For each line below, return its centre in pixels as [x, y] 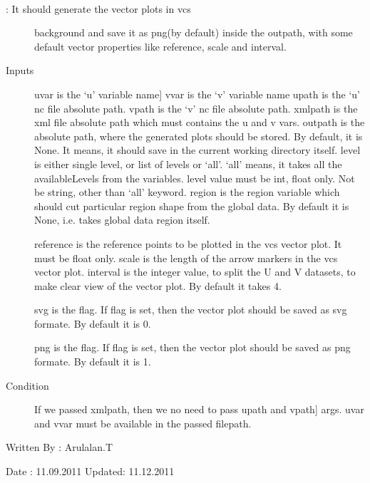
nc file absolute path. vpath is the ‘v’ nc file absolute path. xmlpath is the [196, 108]
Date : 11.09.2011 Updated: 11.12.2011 [90, 471]
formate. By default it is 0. [93, 323]
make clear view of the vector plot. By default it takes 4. [158, 285]
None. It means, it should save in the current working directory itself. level [197, 150]
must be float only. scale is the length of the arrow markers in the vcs [186, 258]
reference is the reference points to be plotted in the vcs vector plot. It [188, 243]
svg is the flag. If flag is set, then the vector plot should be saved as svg [191, 310]
